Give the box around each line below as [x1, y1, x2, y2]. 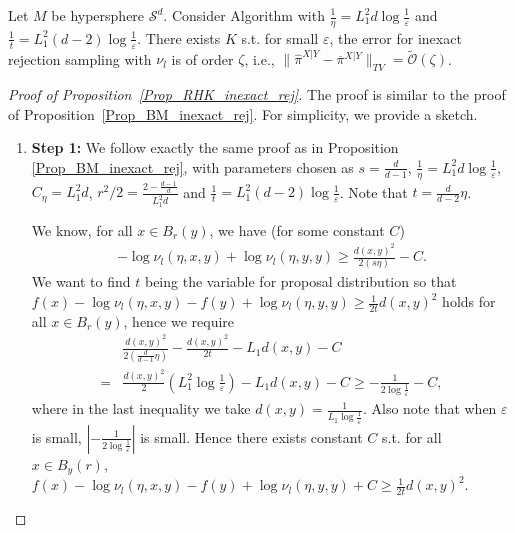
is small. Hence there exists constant [140, 426, 363, 447]
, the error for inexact [329, 27, 462, 48]
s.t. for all [381, 426, 442, 447]
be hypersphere [51, 5, 145, 25]
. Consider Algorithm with [163, 5, 325, 25]
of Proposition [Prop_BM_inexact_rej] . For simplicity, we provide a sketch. [8, 103, 478, 124]
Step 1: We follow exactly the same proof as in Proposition [31, 137, 399, 158]
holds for [442, 291, 496, 312]
